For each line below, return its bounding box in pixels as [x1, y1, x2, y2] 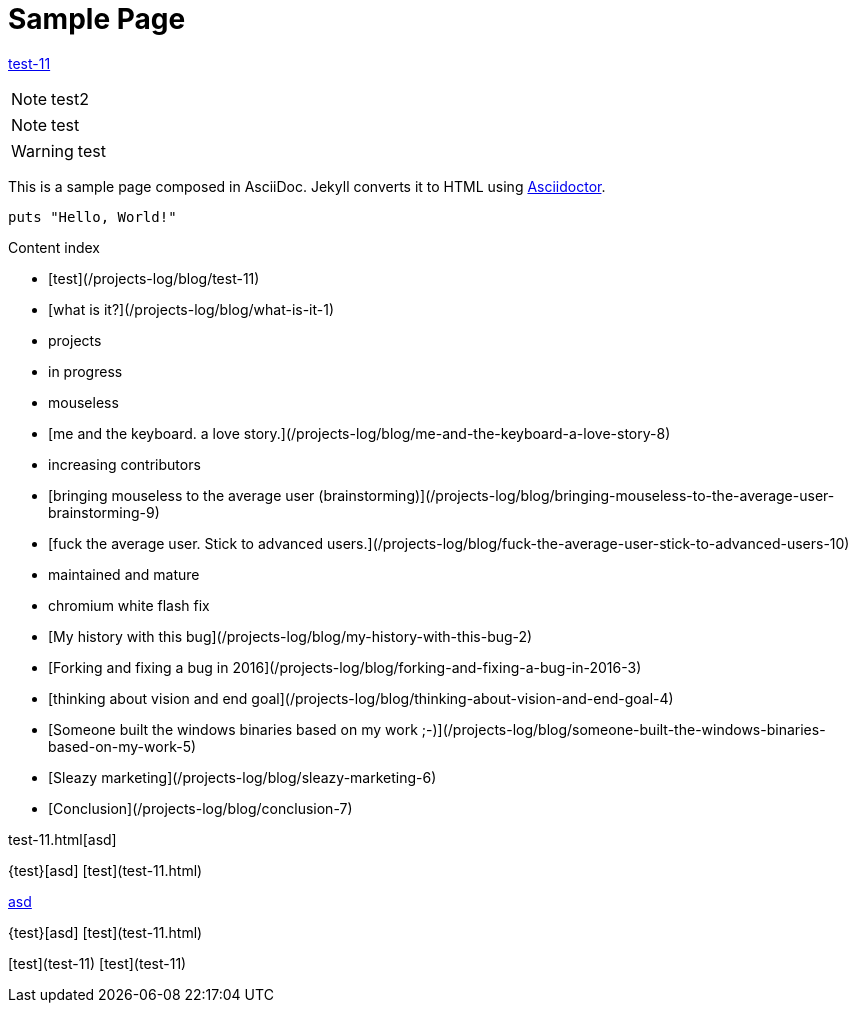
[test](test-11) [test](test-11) [8, 954, 187, 972]
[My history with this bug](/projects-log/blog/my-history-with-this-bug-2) [48, 627, 533, 645]
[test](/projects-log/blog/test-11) [48, 269, 260, 287]
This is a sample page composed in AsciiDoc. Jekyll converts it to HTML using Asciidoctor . [8, 177, 606, 195]
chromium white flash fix [48, 596, 210, 614]
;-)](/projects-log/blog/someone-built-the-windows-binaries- [421, 720, 826, 738]
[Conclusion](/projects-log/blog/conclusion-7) [48, 799, 353, 817]
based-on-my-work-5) [48, 737, 197, 755]
